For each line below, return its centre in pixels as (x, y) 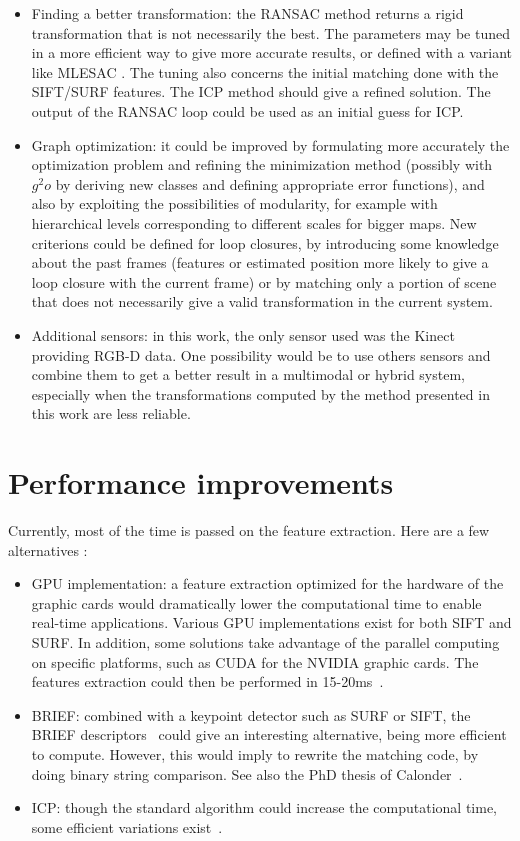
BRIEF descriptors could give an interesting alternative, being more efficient (269, 734)
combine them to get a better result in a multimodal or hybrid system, (248, 374)
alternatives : (48, 549)
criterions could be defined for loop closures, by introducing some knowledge (265, 242)
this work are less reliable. (111, 413)
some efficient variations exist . (127, 826)
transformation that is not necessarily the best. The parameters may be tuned (270, 32)
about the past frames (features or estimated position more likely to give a (260, 262)
